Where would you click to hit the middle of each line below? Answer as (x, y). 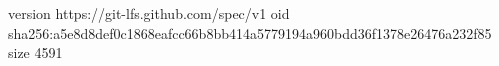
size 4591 (35, 52)
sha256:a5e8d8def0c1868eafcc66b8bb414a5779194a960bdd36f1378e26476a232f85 (250, 32)
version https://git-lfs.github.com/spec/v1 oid (149, 13)
